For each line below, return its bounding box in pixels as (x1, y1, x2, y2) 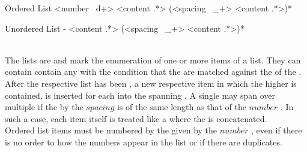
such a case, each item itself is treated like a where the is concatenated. (5, 112, 267, 124)
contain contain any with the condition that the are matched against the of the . (5, 65, 302, 78)
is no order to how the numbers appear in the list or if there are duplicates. (5, 135, 282, 148)
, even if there (251, 124, 302, 136)
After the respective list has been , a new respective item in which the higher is (5, 77, 297, 89)
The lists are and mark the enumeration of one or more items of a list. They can (5, 53, 301, 66)
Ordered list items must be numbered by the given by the (5, 124, 217, 136)
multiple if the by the (5, 101, 84, 113)
